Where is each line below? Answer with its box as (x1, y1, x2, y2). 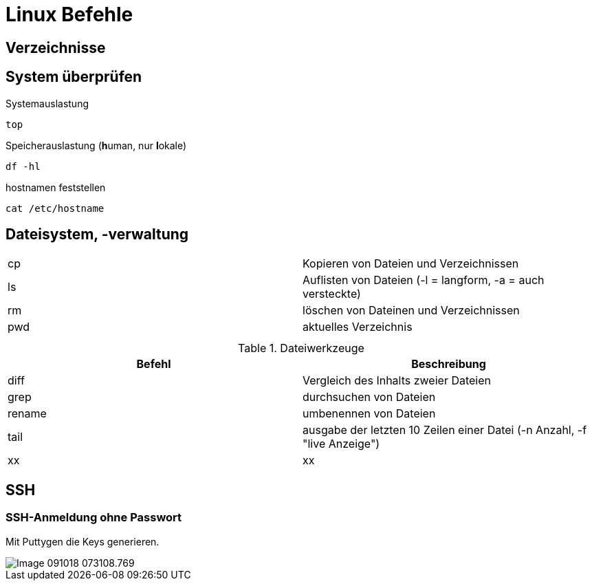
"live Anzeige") (303, 437, 380, 451)
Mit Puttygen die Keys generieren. (6, 535, 160, 547)
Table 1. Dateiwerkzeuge (238, 341, 364, 356)
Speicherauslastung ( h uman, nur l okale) (6, 139, 187, 151)
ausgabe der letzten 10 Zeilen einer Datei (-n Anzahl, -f (303, 423, 587, 437)
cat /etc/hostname (6, 202, 105, 214)
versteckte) (303, 287, 361, 301)
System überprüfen (6, 68, 142, 86)
